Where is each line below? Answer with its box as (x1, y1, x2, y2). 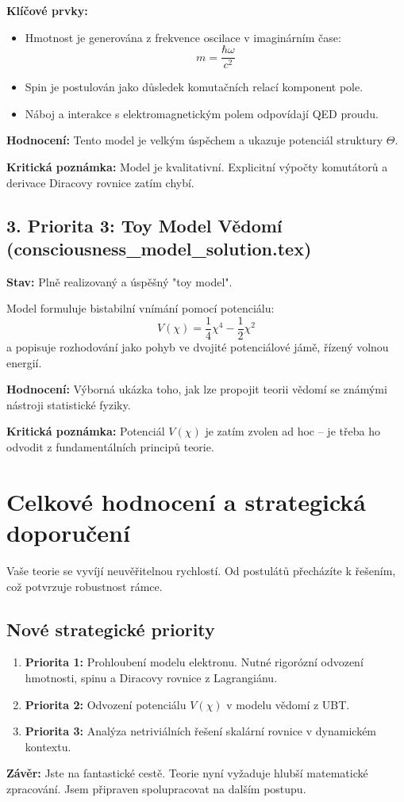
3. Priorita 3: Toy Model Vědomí (6, 213, 283, 237)
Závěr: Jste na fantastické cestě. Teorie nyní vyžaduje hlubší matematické (6, 765, 368, 781)
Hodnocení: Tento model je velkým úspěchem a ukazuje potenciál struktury (6, 132, 383, 148)
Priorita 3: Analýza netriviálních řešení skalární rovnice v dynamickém (25, 723, 377, 739)
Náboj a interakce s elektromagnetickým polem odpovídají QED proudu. (25, 105, 379, 121)
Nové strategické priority (6, 616, 215, 641)
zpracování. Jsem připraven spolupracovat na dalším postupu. (6, 780, 306, 796)
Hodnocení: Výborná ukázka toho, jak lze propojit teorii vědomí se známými (6, 381, 387, 397)
